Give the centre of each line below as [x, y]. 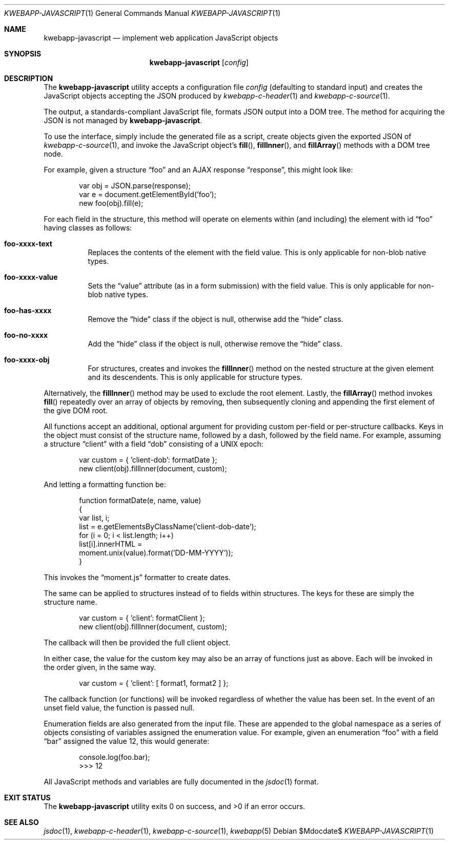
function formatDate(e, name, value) [140, 500]
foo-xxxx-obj [27, 360]
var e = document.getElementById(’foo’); [148, 194]
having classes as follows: [88, 228]
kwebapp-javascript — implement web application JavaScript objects [161, 38]
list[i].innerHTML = [111, 544]
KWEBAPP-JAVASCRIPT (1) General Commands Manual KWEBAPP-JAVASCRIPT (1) [142, 13]
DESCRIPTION [29, 78]
